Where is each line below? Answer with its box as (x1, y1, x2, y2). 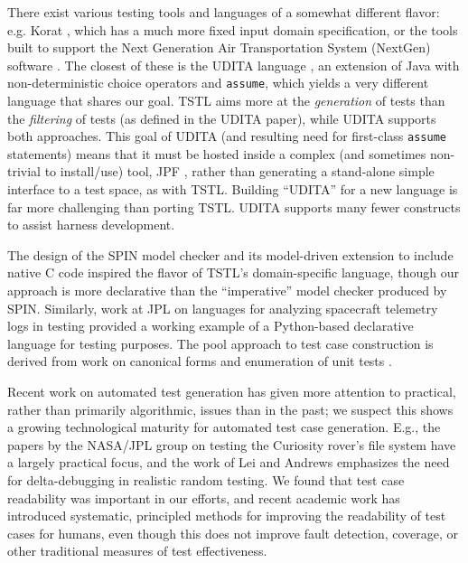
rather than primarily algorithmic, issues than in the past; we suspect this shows (7, 399, 454, 418)
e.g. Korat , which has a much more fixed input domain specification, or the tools (7, 20, 458, 39)
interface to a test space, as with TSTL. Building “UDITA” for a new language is (7, 180, 458, 199)
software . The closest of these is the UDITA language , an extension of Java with (7, 55, 460, 74)
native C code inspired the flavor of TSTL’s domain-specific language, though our (7, 263, 459, 282)
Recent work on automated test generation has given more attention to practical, (7, 382, 456, 400)
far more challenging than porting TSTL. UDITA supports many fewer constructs (7, 197, 461, 216)
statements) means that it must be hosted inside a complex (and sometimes (7, 144, 426, 163)
